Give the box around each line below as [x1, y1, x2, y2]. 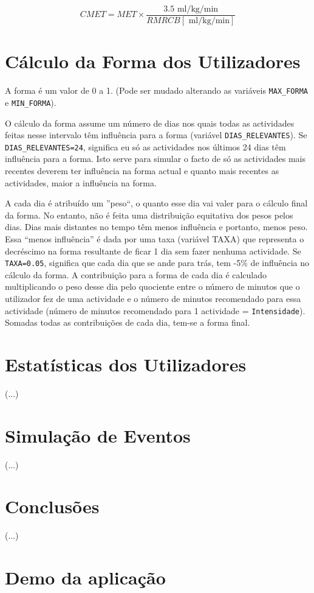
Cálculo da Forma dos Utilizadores [5, 49, 301, 74]
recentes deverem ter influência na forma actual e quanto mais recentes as [5, 164, 279, 177]
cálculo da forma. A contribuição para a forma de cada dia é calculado [5, 268, 267, 281]
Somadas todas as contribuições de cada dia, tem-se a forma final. [5, 316, 250, 329]
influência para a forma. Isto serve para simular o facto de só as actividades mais [5, 152, 305, 165]
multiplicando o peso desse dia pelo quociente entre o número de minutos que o [5, 280, 300, 293]
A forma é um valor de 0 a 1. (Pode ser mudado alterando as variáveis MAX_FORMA [5, 84, 309, 97]
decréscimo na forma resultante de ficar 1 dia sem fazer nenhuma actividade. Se [5, 244, 301, 257]
